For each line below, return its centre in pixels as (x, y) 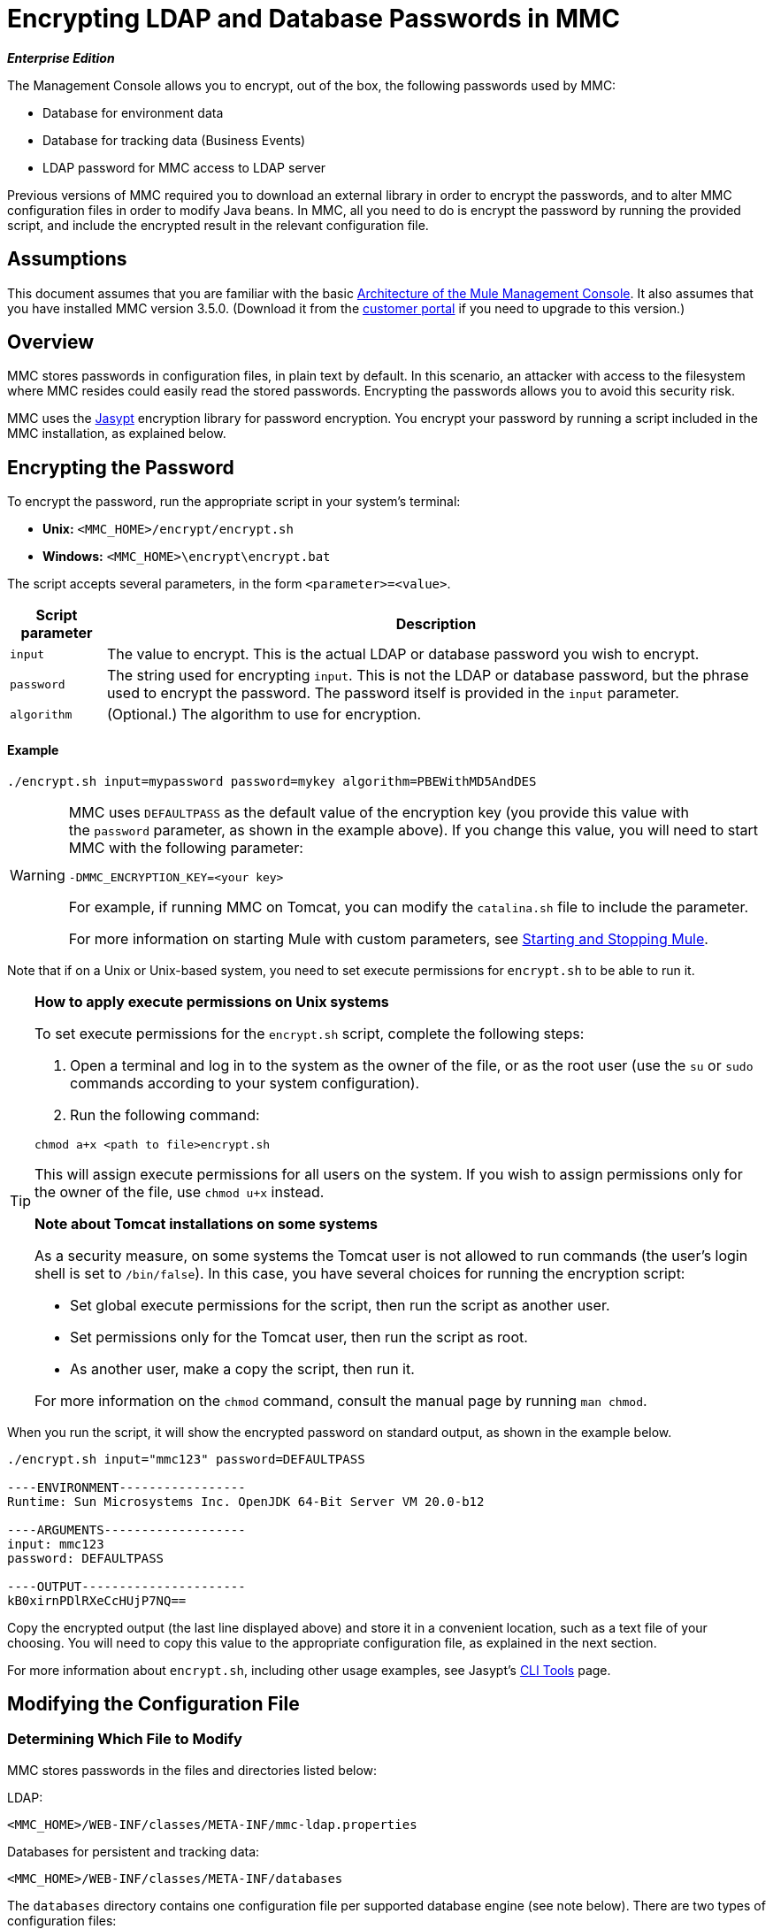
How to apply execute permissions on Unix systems (212, 1001)
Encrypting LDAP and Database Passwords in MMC (314, 19)
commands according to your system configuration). (245, 1083)
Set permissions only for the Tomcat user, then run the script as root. (299, 1337)
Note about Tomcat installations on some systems (206, 1223)
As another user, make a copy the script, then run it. (242, 1368)
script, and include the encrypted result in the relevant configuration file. (218, 225)
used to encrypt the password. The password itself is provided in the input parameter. (393, 693)
